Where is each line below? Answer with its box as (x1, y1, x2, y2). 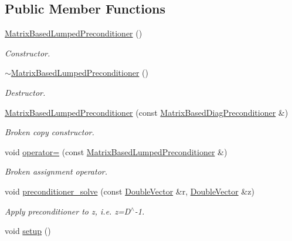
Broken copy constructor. (5, 126, 94, 138)
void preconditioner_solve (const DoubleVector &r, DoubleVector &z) (5, 185, 254, 197)
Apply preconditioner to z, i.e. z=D (5, 205, 131, 217)
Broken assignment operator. (5, 165, 107, 178)
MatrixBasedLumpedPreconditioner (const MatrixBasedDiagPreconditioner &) (5, 106, 288, 118)
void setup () (5, 225, 51, 237)
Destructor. (5, 86, 46, 98)
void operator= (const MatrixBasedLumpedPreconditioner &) (5, 145, 228, 158)
